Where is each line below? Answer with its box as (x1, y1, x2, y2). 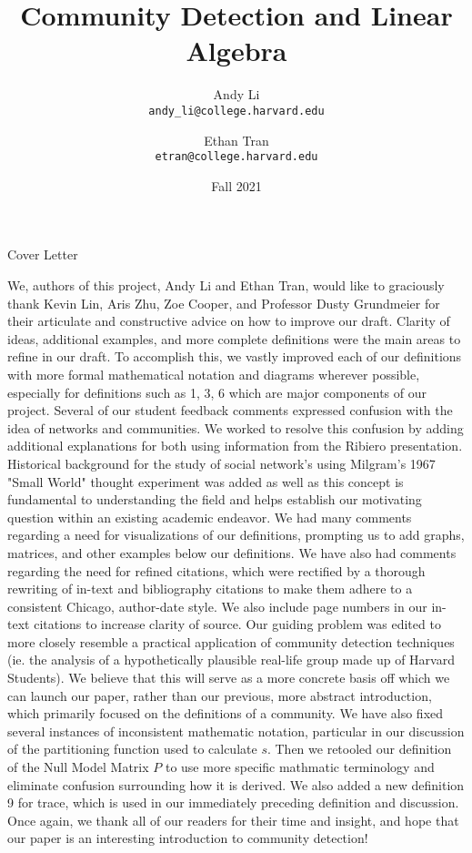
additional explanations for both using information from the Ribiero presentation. (7, 436, 463, 455)
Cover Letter (7, 245, 78, 264)
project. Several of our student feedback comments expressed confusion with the (7, 401, 453, 420)
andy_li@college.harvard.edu (148, 104, 325, 117)
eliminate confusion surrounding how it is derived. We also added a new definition (7, 775, 465, 794)
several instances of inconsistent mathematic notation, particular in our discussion (7, 721, 465, 740)
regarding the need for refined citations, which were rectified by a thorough (7, 561, 426, 580)
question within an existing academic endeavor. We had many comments (7, 507, 412, 526)
